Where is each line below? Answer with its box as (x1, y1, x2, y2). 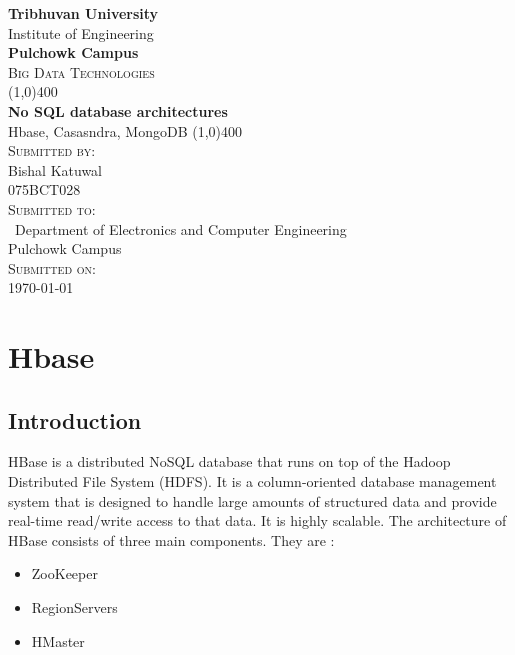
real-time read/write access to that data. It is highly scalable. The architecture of (8, 510, 507, 531)
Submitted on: (8, 257, 96, 278)
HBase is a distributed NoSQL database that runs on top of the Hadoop (8, 451, 451, 472)
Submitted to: (8, 198, 96, 219)
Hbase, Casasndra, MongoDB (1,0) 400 (8, 120, 243, 141)
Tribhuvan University (8, 3, 159, 23)
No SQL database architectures (8, 100, 228, 121)
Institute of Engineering (8, 22, 154, 43)
